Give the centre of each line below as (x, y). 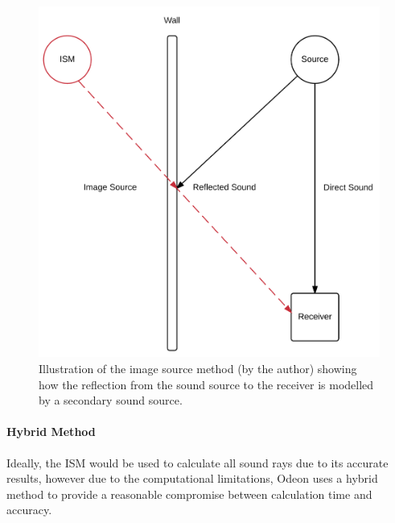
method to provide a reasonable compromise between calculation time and (189, 494)
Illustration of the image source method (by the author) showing (198, 369)
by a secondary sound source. (111, 400)
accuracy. (29, 510)
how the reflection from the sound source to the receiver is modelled (206, 384)
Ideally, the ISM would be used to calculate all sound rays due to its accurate (197, 462)
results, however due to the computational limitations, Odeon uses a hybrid (192, 478)
